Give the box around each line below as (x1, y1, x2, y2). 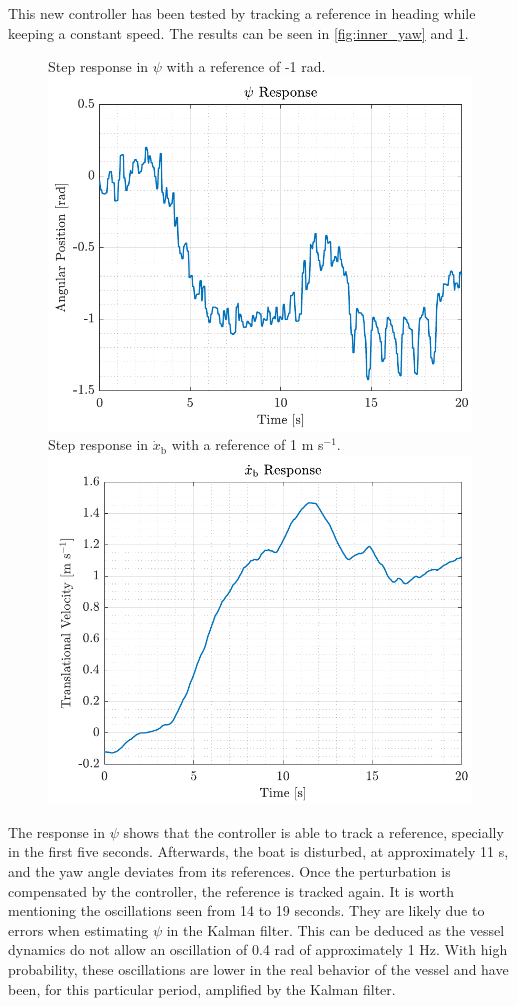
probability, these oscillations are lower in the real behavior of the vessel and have (8, 958, 509, 979)
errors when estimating (8, 919, 149, 940)
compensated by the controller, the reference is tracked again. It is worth (8, 880, 455, 901)
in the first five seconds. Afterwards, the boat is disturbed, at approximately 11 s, (8, 841, 509, 862)
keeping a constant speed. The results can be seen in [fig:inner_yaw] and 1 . (8, 22, 469, 43)
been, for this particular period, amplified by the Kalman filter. (8, 978, 396, 999)
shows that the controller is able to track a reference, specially (123, 821, 504, 842)
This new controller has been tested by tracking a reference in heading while (8, 3, 476, 23)
